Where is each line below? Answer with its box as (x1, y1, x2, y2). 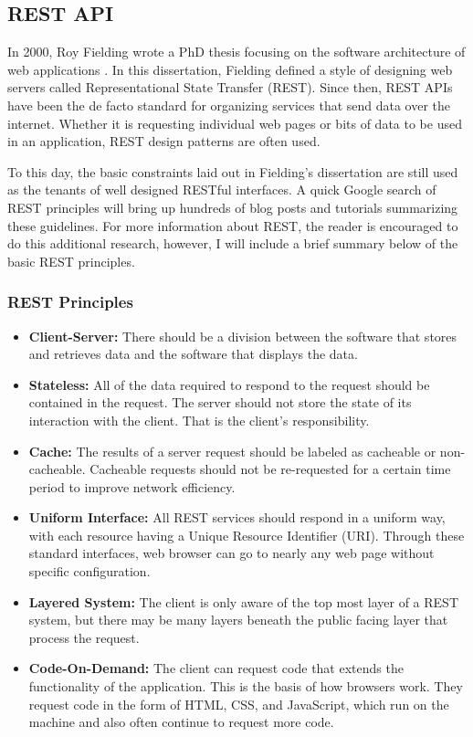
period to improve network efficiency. (28, 477, 236, 496)
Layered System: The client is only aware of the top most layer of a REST (28, 592, 459, 611)
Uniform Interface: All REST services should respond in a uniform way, (28, 508, 446, 527)
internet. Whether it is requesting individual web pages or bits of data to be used (7, 113, 462, 132)
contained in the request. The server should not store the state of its (28, 393, 412, 412)
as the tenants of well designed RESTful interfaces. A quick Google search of (7, 180, 436, 199)
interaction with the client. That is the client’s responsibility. (28, 410, 370, 429)
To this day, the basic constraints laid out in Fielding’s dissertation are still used (7, 162, 458, 181)
